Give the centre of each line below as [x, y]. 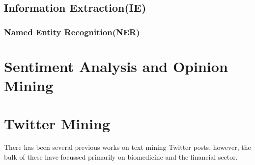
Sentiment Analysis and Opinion [116, 66]
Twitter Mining [57, 124]
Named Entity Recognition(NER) [72, 32]
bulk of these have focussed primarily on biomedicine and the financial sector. [121, 156]
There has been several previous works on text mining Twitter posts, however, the [127, 147]
